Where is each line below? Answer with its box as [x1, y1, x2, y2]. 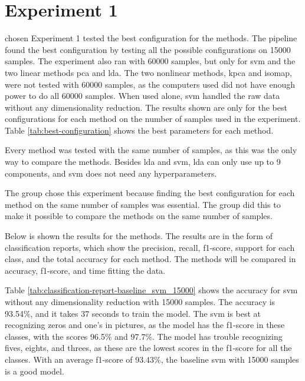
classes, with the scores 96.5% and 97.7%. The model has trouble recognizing [5, 330, 283, 342]
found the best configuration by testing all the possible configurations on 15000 [5, 43, 291, 55]
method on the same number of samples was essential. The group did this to [5, 198, 281, 210]
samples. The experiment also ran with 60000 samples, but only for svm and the [5, 55, 296, 67]
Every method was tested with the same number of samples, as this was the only [5, 144, 297, 156]
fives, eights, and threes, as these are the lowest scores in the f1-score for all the [5, 342, 292, 354]
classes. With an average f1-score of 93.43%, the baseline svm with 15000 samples [5, 353, 299, 365]
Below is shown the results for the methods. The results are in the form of [5, 230, 273, 242]
